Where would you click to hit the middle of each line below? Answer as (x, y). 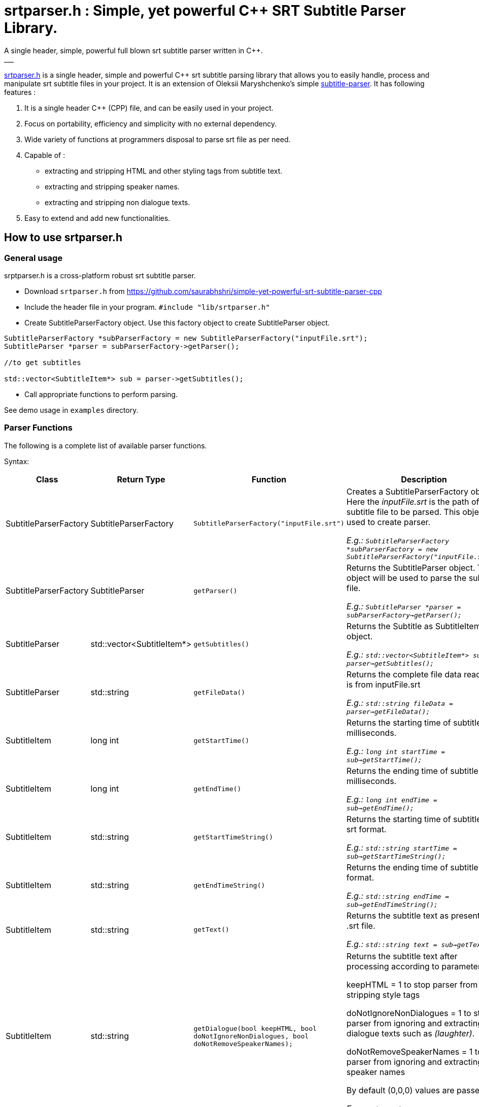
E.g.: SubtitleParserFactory (398, 540)
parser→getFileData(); (388, 711)
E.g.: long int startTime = (396, 751)
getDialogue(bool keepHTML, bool (255, 1028)
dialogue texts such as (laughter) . (410, 1033)
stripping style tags (383, 995)
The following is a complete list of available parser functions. (106, 445)
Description (424, 479)
